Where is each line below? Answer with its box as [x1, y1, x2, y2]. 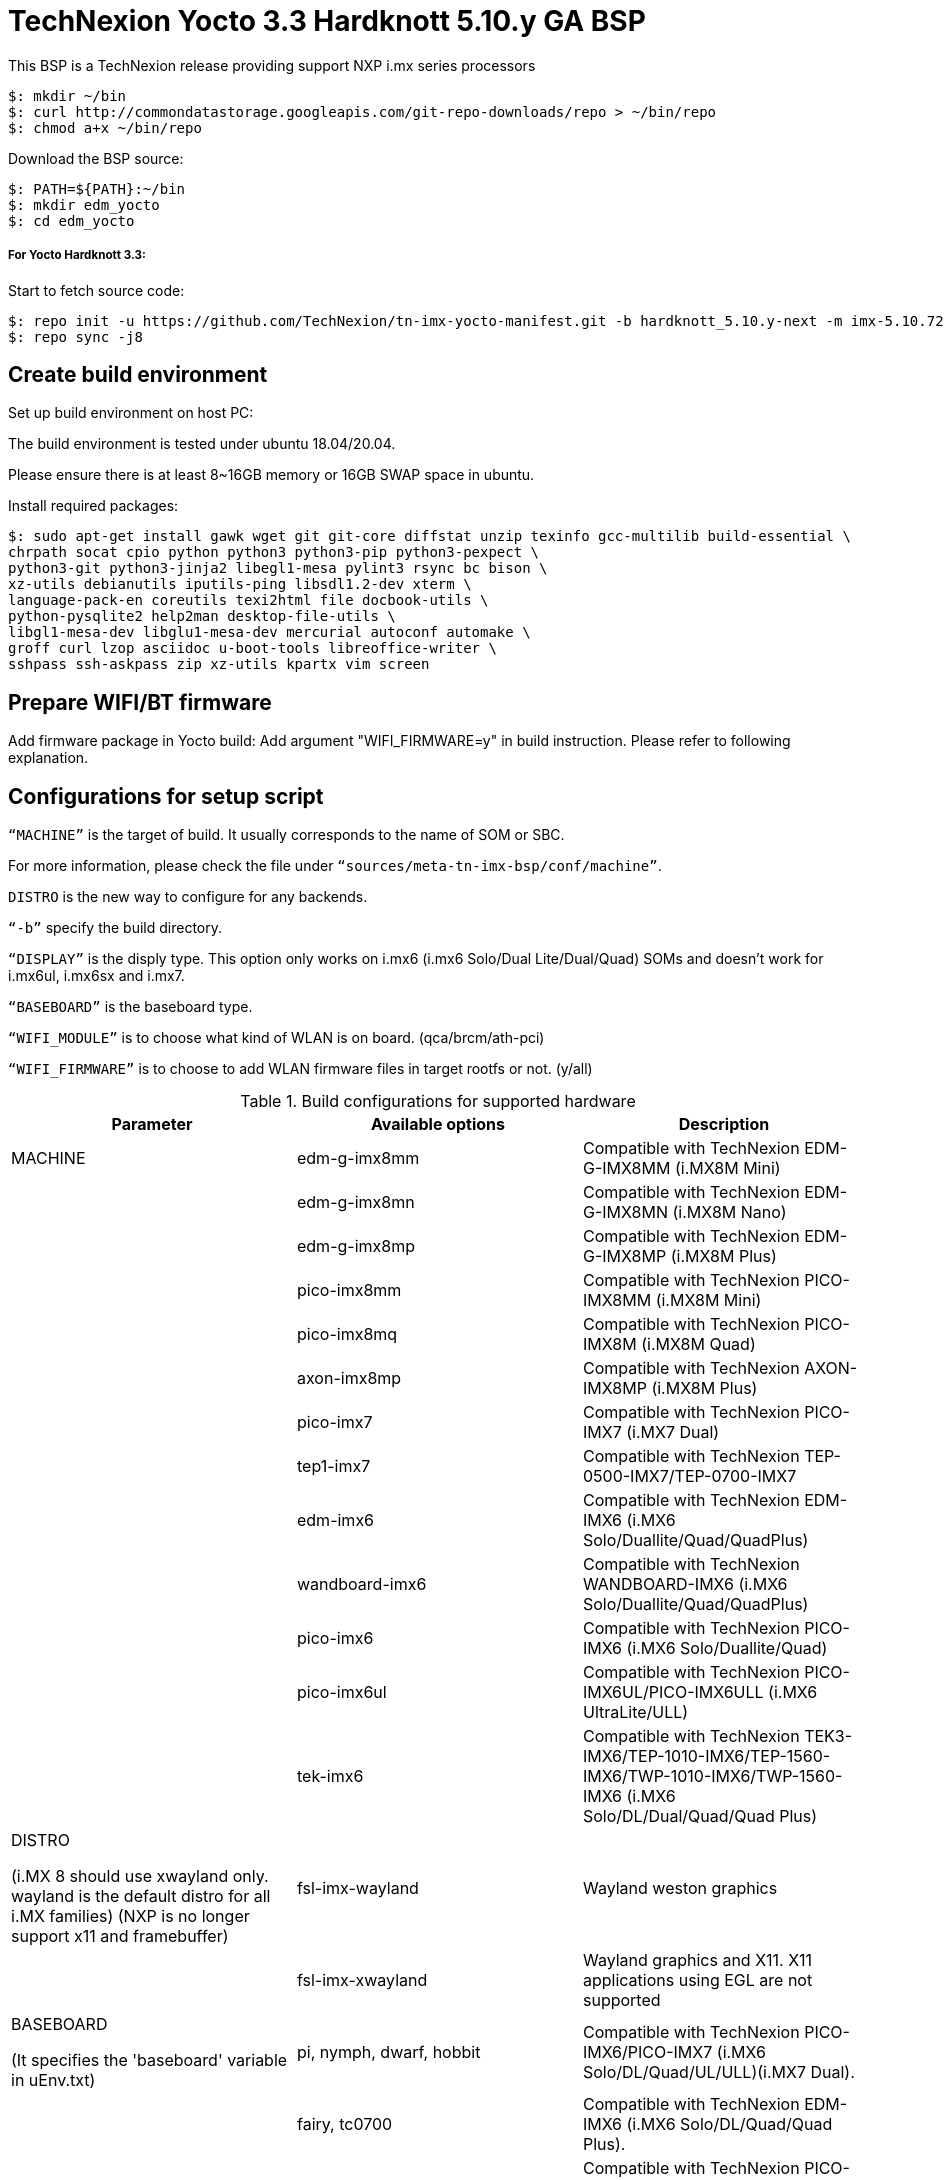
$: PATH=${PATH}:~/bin [8, 180, 186, 197]
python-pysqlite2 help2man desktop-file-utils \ [8, 608, 396, 625]
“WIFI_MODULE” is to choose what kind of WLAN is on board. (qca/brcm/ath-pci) [8, 1029, 545, 1047]
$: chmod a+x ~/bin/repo [8, 119, 202, 136]
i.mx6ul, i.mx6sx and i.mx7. [8, 967, 185, 985]
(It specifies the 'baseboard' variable [11, 2050, 288, 2071]
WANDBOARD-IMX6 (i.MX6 [582, 1574, 788, 1595]
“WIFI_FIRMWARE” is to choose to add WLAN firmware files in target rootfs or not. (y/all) [8, 1060, 593, 1078]
